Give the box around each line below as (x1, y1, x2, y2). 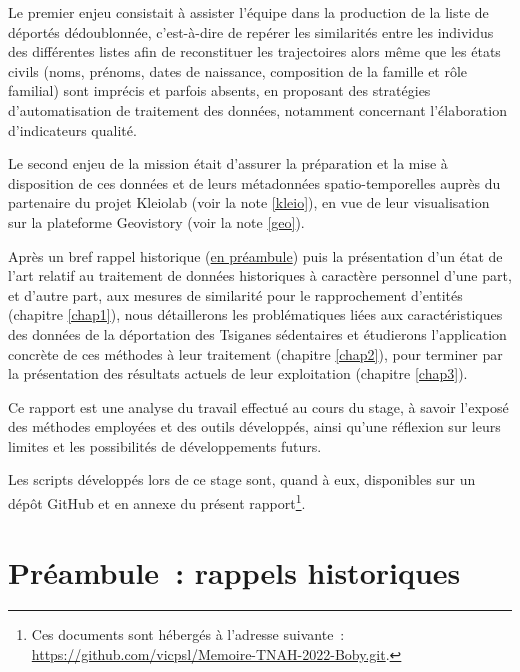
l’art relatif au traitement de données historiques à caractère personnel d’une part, (8, 265, 512, 286)
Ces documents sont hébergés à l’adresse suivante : (31, 624, 345, 645)
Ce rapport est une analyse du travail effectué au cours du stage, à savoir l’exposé (8, 396, 509, 417)
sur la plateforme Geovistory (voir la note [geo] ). (8, 211, 305, 232)
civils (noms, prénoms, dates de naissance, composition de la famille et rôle (8, 60, 468, 81)
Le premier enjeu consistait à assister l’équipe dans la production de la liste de (8, 2, 489, 22)
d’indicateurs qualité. (8, 119, 137, 140)
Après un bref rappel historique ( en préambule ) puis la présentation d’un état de (8, 245, 503, 266)
